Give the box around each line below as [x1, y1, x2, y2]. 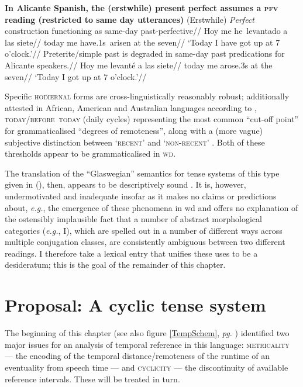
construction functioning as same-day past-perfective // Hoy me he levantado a [5, 25, 288, 37]
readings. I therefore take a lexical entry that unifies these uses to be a [5, 247, 258, 259]
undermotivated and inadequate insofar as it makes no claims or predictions [5, 189, 277, 202]
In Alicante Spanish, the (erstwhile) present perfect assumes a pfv [5, 2, 278, 13]
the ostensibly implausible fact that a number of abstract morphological [5, 213, 262, 225]
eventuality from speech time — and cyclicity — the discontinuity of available [5, 361, 288, 373]
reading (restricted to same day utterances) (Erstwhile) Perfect [5, 13, 254, 25]
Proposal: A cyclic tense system [5, 293, 266, 317]
